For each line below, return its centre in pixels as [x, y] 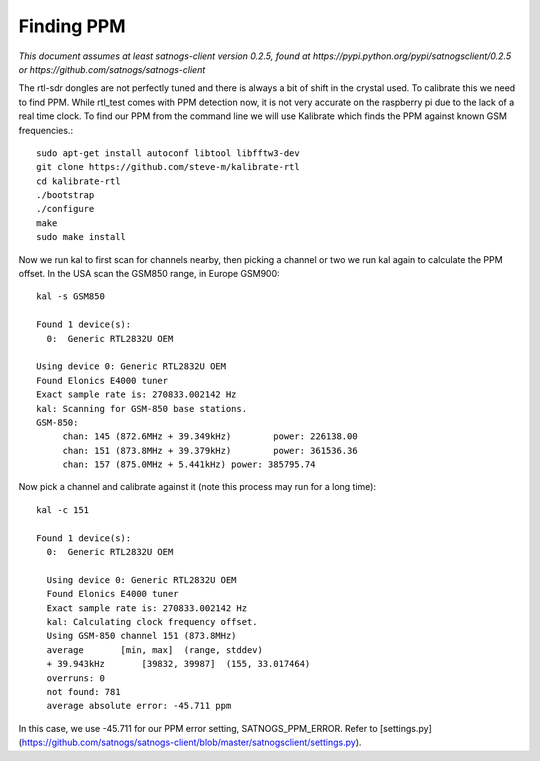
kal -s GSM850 [70, 296]
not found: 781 [83, 691]
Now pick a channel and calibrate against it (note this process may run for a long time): [197, 487]
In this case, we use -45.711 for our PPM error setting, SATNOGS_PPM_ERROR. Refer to [198, 728]
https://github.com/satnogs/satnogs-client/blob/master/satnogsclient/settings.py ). [191, 742]
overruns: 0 [75, 678]
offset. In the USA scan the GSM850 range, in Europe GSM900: [149, 274]
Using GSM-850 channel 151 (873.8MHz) [141, 636]
